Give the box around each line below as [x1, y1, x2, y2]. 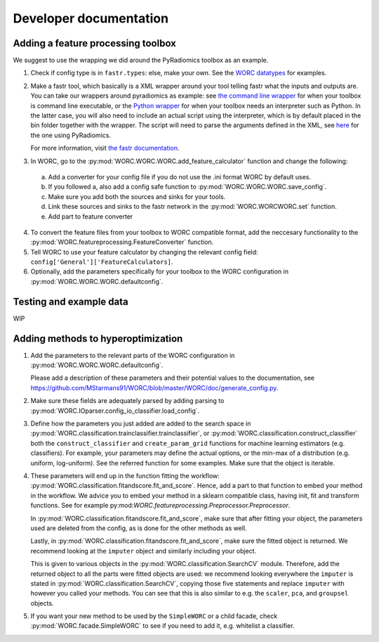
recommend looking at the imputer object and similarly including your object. [30, 546, 257, 555]
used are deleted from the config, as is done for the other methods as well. [30, 524, 247, 532]
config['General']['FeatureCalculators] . [30, 257, 173, 267]
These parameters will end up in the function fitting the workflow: [30, 471, 220, 480]
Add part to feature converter [48, 212, 133, 221]
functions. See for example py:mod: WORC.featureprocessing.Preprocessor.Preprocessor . [30, 501, 291, 510]
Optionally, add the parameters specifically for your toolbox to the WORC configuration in [30, 267, 289, 276]
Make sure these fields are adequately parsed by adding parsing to [30, 397, 225, 405]
